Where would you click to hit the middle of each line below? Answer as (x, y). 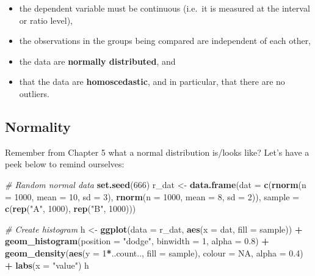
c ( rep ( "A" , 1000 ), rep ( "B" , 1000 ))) (71, 209)
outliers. (34, 93)
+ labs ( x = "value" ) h (47, 265)
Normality (38, 126)
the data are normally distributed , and (97, 61)
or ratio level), (46, 20)
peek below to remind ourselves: (65, 164)
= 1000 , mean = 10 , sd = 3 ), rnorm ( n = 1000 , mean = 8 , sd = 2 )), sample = (152, 196)
